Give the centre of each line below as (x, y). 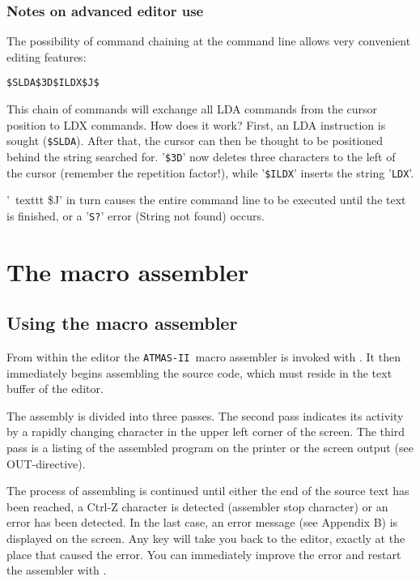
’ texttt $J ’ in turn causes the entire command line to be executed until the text (206, 200)
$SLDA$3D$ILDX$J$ (53, 83)
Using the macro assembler (122, 323)
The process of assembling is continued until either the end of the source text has (208, 491)
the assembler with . (57, 570)
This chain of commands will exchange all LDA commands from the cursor (192, 109)
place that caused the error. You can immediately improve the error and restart (204, 554)
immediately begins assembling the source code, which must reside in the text (199, 372)
